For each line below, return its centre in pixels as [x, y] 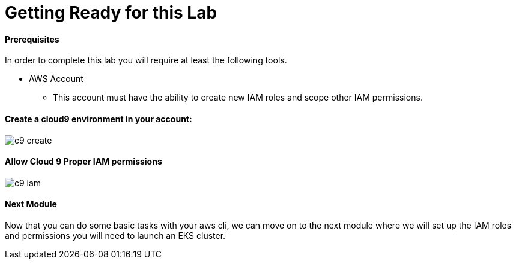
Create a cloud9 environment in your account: [99, 119]
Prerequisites [32, 39]
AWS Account [56, 79]
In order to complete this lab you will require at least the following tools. [146, 60]
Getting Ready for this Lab [111, 13]
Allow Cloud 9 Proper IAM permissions [83, 162]
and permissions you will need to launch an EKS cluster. [115, 236]
